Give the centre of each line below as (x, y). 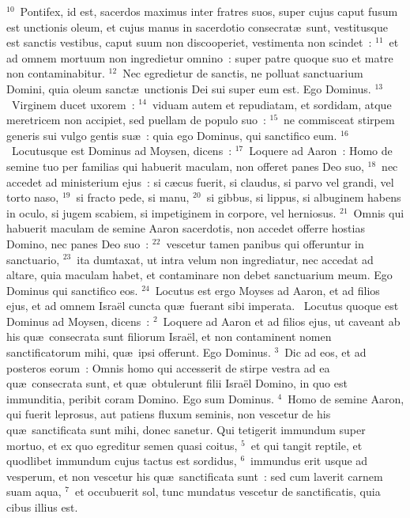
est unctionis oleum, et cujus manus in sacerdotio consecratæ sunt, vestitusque (197, 26)
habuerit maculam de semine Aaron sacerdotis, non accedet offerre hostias (186, 228)
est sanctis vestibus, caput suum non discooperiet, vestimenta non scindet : (189, 42)
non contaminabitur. (56, 73)
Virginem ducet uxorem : (73, 104)
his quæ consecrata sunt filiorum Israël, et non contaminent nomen (169, 337)
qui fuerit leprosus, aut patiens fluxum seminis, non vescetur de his (169, 414)
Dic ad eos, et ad (325, 352)
